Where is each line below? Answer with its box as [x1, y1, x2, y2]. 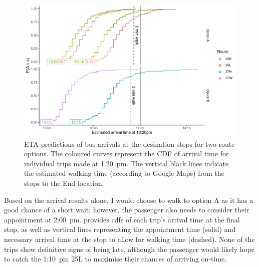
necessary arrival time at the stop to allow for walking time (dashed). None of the [4, 233, 255, 244]
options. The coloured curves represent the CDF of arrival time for [24, 148, 229, 159]
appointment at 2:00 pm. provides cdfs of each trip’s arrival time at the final [4, 214, 240, 224]
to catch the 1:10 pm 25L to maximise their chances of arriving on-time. [4, 253, 227, 264]
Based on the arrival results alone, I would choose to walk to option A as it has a [4, 194, 253, 205]
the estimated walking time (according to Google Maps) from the [24, 168, 224, 178]
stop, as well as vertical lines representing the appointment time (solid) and [4, 224, 236, 234]
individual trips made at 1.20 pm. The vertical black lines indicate [24, 158, 229, 168]
